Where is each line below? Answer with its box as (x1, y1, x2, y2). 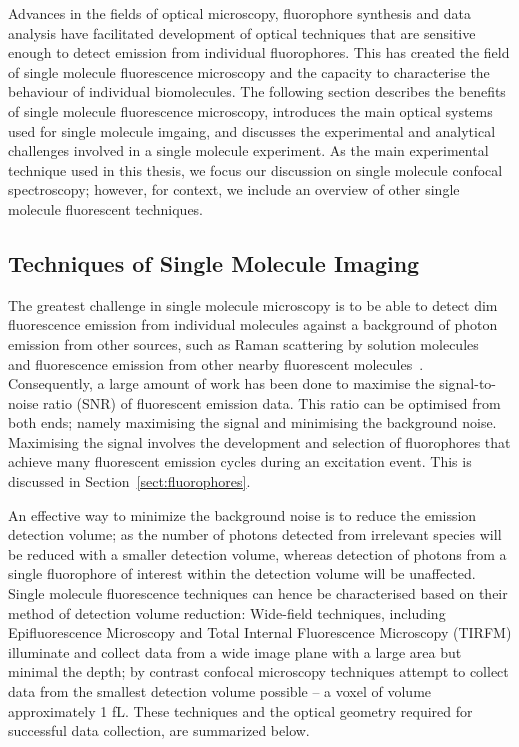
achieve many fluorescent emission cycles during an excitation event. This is (8, 451, 472, 472)
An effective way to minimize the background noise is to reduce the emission (8, 504, 477, 525)
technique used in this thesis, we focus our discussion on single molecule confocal (8, 159, 503, 180)
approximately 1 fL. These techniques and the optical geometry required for (8, 700, 473, 721)
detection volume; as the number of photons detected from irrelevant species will (8, 524, 502, 545)
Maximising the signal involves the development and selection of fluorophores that (8, 431, 511, 452)
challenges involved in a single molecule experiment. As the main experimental (8, 140, 489, 161)
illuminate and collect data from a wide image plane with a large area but (8, 641, 462, 662)
